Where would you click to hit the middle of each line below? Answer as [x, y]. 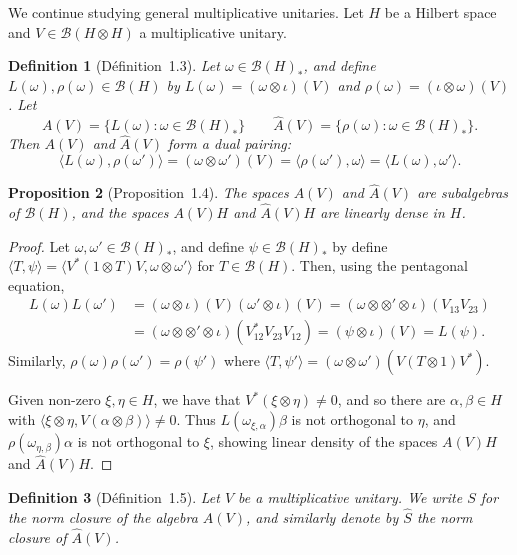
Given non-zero [54, 399]
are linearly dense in [382, 212]
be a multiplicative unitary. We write [350, 496]
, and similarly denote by [322, 516]
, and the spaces [120, 212]
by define [360, 245]
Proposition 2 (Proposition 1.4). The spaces [148, 192]
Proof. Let [39, 245]
